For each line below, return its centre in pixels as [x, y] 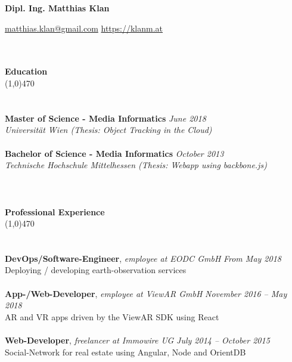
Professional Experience [55, 211]
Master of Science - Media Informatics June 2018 [105, 118]
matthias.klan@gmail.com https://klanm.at [84, 28]
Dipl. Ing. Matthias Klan [57, 8]
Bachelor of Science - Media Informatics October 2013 [114, 153]
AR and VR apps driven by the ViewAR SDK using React [112, 316]
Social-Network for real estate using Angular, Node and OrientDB [125, 352]
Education [26, 71]
